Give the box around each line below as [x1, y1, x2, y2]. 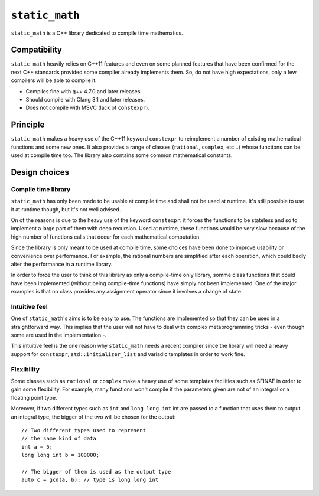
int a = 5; [21, 443, 53, 450]
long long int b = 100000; [21, 452, 100, 459]
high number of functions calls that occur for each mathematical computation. [11, 233, 201, 240]
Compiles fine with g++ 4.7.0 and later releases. [25, 87, 142, 94]
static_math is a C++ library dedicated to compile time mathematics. [11, 30, 183, 37]
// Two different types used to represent [21, 427, 147, 433]
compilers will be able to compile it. [11, 77, 97, 84]
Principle [11, 120, 45, 130]
